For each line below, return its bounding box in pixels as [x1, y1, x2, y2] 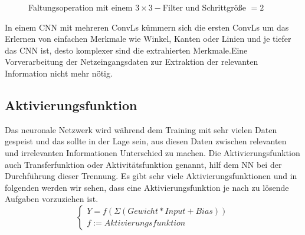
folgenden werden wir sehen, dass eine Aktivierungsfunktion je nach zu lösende [5, 181, 289, 193]
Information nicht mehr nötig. [5, 67, 113, 79]
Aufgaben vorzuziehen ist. [5, 193, 99, 205]
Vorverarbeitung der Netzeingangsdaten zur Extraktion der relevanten [5, 55, 258, 68]
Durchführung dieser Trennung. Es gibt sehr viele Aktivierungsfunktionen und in [5, 170, 297, 182]
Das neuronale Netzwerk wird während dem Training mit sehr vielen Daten [5, 123, 277, 135]
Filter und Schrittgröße [162, 1, 246, 13]
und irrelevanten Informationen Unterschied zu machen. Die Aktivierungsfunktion [5, 146, 300, 158]
